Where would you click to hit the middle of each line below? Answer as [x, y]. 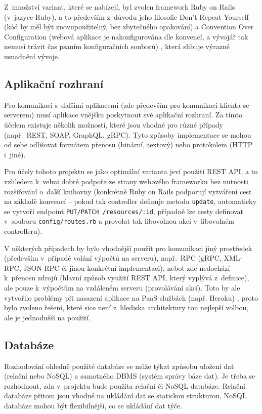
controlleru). [23, 231]
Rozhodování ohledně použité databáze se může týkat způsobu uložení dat [119, 366]
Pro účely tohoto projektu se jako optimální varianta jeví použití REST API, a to [131, 171]
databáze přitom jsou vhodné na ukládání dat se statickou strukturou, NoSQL [125, 396]
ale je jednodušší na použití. [48, 317]
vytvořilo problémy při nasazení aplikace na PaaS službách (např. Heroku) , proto [131, 297]
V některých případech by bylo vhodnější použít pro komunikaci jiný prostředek [128, 248]
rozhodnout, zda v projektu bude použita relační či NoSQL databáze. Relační [125, 385]
